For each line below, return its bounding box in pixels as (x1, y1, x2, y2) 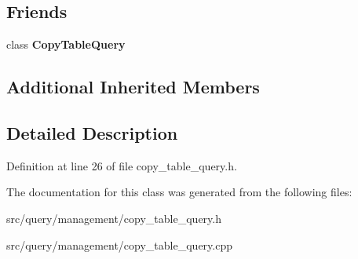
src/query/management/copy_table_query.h (6, 210, 221, 226)
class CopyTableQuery (6, 36, 126, 53)
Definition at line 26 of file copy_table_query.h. (6, 157, 237, 173)
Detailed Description (6, 120, 178, 144)
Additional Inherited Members (6, 75, 260, 99)
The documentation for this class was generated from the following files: (6, 184, 353, 200)
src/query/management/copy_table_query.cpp (6, 236, 232, 253)
